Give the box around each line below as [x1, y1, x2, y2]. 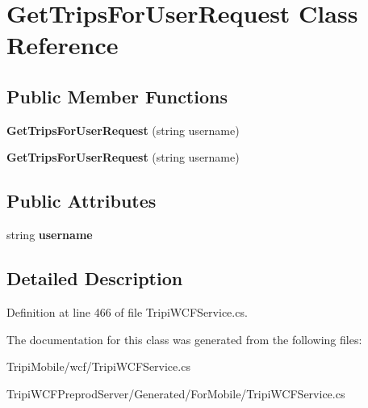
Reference [6, 28, 119, 61]
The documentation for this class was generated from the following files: [6, 330, 362, 347]
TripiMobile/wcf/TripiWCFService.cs [6, 358, 190, 375]
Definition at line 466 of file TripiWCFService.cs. [6, 303, 248, 320]
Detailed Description [6, 266, 183, 291]
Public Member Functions [6, 83, 228, 108]
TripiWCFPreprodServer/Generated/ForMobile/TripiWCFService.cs [6, 385, 345, 402]
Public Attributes [6, 188, 157, 213]
